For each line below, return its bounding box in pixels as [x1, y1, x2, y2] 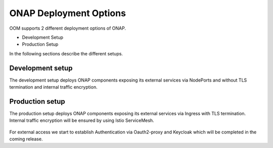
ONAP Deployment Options [9, 8, 126, 19]
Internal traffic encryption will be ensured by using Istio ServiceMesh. [9, 117, 154, 123]
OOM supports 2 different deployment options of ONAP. [9, 25, 126, 31]
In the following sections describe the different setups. [9, 50, 123, 56]
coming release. [9, 136, 43, 142]
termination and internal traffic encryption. [9, 84, 98, 90]
